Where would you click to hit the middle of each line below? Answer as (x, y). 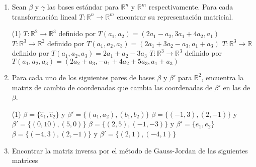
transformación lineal (44, 16)
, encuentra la (223, 77)
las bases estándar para (83, 7)
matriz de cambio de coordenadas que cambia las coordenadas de (112, 87)
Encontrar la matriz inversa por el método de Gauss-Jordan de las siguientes (130, 150)
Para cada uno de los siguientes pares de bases (83, 77)
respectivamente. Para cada (191, 7)
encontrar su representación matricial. (175, 16)
